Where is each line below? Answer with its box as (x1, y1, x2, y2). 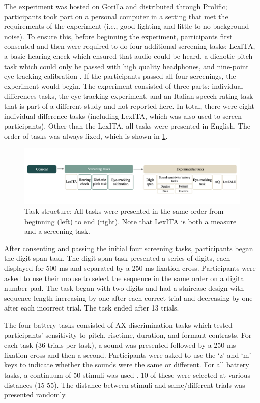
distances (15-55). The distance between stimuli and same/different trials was (4, 379, 245, 390)
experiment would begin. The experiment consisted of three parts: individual (4, 80, 243, 91)
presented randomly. (4, 389, 67, 400)
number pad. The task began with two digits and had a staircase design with (4, 283, 244, 293)
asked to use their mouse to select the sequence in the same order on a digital (4, 272, 246, 283)
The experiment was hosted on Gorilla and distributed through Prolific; (4, 1, 227, 11)
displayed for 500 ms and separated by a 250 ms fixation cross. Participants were (4, 263, 256, 273)
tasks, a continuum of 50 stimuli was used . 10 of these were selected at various (4, 369, 250, 380)
